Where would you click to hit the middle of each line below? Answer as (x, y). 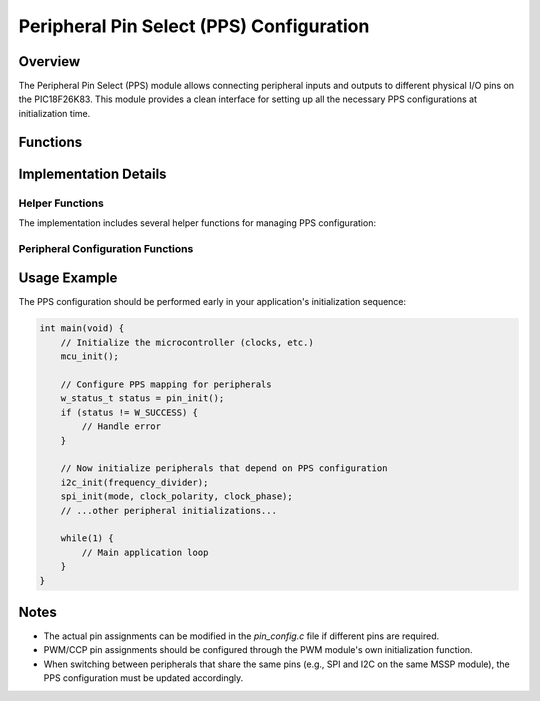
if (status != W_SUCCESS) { (129, 412)
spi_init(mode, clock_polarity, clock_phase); (177, 496)
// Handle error (121, 426)
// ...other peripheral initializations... (168, 510)
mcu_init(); (90, 356)
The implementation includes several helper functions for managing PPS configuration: (197, 223)
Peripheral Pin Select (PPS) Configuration (194, 26)
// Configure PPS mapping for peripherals (166, 384)
